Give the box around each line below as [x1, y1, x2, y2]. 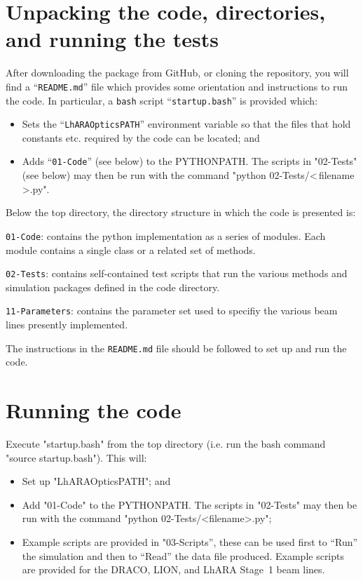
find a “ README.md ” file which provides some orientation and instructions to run [6, 79, 348, 93]
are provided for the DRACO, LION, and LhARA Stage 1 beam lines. [22, 562, 325, 577]
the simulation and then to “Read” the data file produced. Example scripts [22, 548, 345, 563]
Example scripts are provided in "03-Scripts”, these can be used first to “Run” [22, 535, 358, 549]
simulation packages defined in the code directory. [6, 279, 220, 294]
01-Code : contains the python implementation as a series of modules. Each [6, 228, 326, 243]
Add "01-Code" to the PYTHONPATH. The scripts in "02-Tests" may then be [22, 497, 357, 512]
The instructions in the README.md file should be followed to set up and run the [6, 340, 347, 355]
